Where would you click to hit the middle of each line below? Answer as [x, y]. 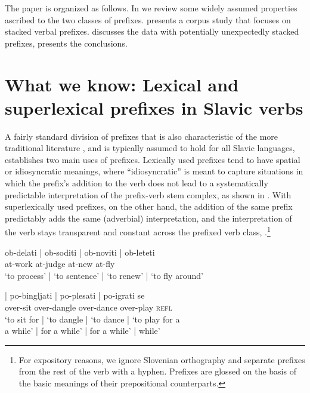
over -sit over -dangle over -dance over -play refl [89, 307]
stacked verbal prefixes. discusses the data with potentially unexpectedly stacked [152, 31]
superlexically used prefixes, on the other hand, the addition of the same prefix [149, 206]
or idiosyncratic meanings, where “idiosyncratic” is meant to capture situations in [154, 171]
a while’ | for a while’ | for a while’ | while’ [83, 331]
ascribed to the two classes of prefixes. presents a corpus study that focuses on [148, 19]
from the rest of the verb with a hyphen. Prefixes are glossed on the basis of [157, 371]
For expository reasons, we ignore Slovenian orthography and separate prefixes [162, 359]
